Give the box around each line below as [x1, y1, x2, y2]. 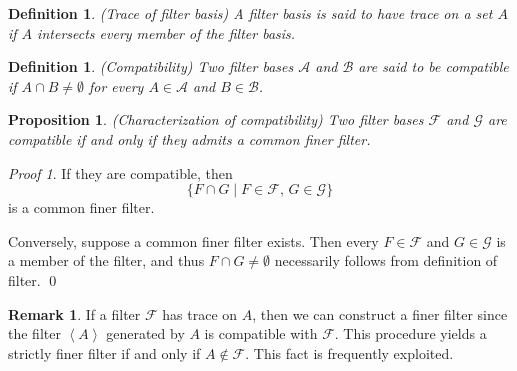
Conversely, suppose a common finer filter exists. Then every [8, 230, 379, 251]
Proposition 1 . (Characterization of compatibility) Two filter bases [8, 109, 424, 130]
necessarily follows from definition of [274, 250, 498, 271]
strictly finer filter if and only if [8, 342, 201, 363]
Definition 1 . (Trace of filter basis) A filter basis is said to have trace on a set [8, 3, 493, 23]
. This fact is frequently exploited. [245, 342, 454, 363]
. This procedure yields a [334, 323, 487, 344]
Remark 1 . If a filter [8, 303, 141, 324]
